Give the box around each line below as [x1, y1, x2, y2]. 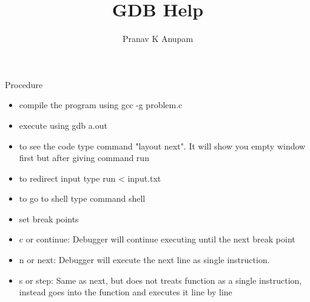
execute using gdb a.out [19, 118, 107, 131]
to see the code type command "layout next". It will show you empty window [19, 139, 306, 152]
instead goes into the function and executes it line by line [19, 286, 232, 298]
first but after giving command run [19, 151, 149, 164]
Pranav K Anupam [122, 32, 194, 45]
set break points [19, 212, 79, 225]
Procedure [5, 78, 43, 91]
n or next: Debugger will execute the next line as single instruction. [19, 253, 270, 266]
